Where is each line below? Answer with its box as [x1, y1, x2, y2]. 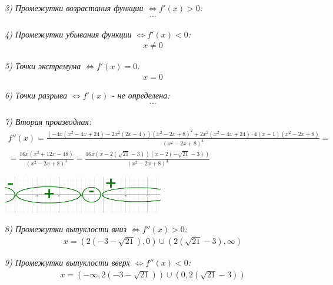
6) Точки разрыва [5, 89, 67, 101]
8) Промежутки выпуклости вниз [5, 223, 126, 235]
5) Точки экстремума [5, 60, 81, 72]
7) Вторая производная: [5, 115, 92, 127]
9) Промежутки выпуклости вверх [5, 256, 130, 269]
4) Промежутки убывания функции [5, 28, 132, 40]
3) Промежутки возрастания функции [5, 2, 144, 13]
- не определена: [111, 89, 170, 101]
